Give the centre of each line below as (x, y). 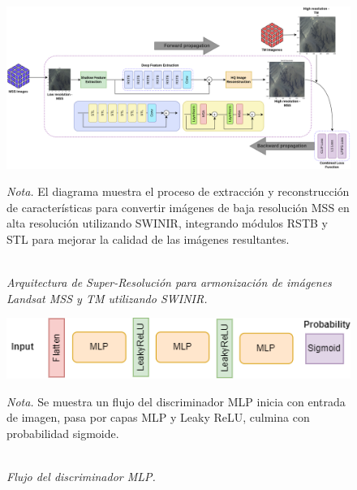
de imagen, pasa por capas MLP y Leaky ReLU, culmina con (158, 417)
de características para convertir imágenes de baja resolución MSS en (178, 207)
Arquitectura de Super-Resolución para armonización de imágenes (169, 282)
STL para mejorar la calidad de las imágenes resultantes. (148, 238)
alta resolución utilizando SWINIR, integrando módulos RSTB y (167, 223)
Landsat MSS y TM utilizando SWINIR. (107, 298)
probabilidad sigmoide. (63, 433)
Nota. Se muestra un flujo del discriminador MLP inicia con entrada (176, 401)
